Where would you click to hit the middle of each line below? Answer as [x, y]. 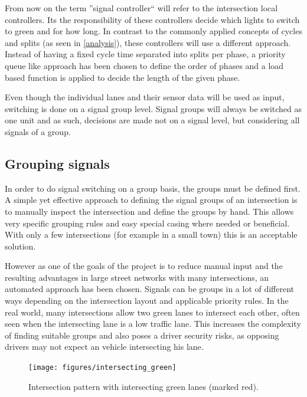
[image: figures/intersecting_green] [102, 368]
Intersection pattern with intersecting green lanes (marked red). [143, 386]
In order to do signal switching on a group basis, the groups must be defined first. [153, 188]
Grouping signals [57, 163]
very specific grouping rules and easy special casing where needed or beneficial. [147, 223]
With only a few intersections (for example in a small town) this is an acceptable [151, 234]
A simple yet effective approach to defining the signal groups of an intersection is [151, 200]
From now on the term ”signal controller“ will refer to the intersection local [141, 8]
